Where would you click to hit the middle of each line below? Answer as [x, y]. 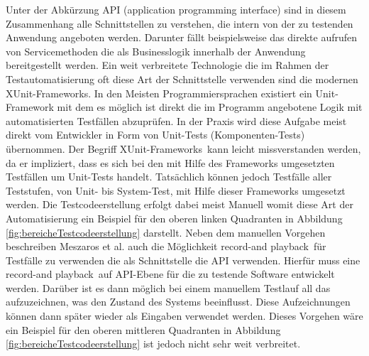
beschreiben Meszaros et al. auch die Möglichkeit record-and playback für [166, 246]
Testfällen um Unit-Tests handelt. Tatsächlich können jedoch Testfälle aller [169, 177]
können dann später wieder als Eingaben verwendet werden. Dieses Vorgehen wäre [184, 316]
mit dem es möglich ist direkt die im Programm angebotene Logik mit [210, 107]
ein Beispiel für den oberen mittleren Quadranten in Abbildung [143, 329]
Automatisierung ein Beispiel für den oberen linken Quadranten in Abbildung [174, 218]
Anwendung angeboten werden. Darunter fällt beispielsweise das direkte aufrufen [182, 37]
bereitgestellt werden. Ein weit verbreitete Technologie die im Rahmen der [167, 65]
